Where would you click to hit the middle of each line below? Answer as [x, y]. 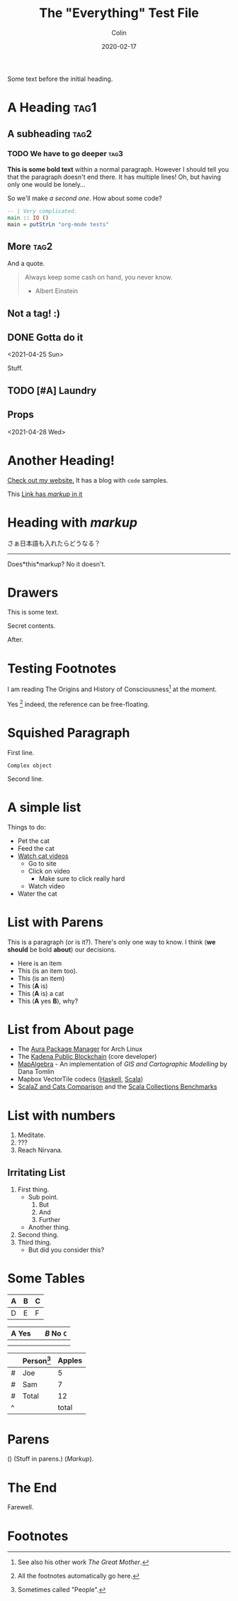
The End [32, 1487]
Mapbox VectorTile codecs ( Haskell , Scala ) [80, 1079]
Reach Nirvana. [40, 1150]
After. [15, 639]
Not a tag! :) [34, 313]
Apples [70, 1360]
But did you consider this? [66, 1250]
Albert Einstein [57, 291]
